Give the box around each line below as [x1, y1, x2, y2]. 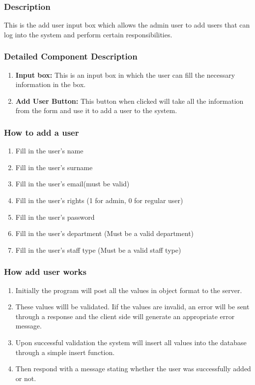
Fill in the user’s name [15, 146, 84, 156]
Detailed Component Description [4, 50, 138, 62]
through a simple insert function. [15, 347, 115, 357]
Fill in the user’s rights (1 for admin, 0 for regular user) [15, 195, 183, 205]
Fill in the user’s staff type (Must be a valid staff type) [15, 244, 181, 255]
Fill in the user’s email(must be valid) [15, 178, 130, 189]
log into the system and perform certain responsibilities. [4, 29, 172, 39]
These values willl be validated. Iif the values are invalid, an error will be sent [15, 301, 250, 312]
